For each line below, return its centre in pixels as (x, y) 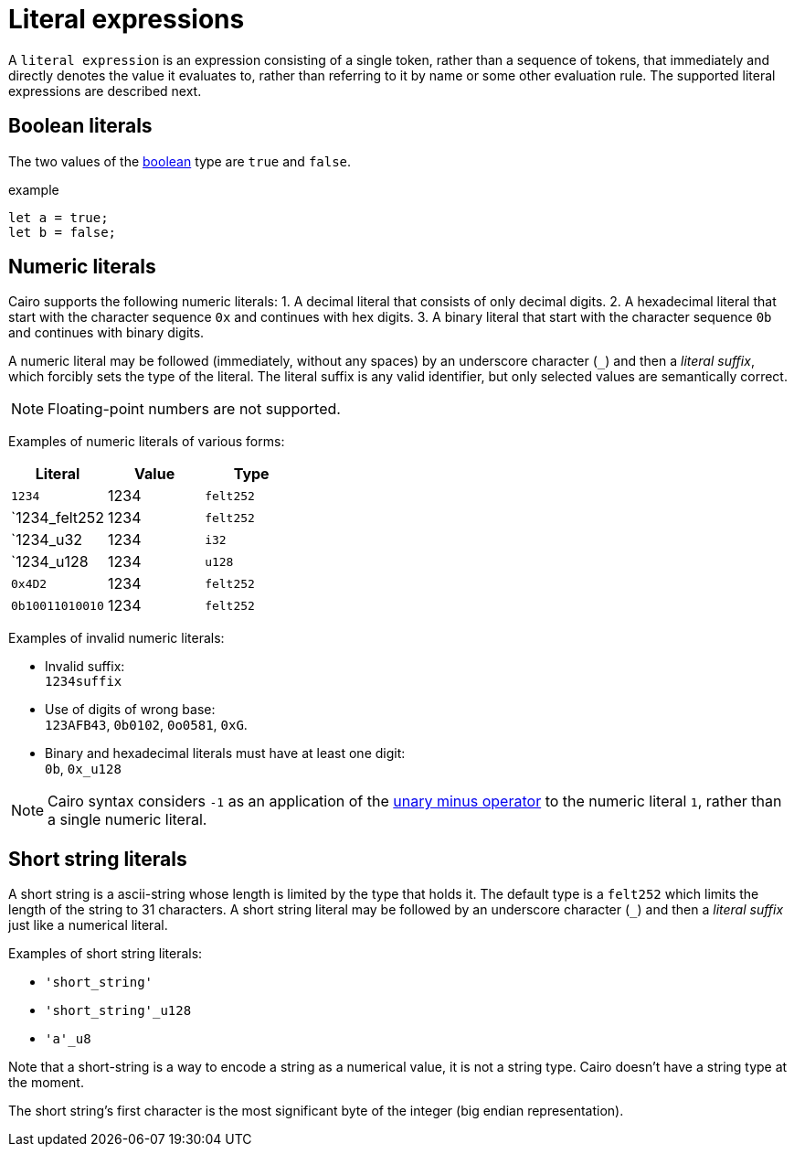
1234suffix (84, 682)
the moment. (46, 1083)
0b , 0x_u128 (83, 769)
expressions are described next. (105, 91)
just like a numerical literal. (88, 925)
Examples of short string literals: (106, 954)
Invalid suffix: (85, 667)
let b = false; (63, 232)
